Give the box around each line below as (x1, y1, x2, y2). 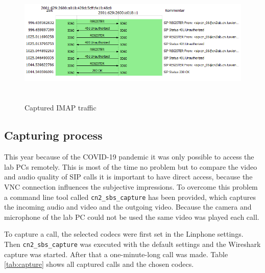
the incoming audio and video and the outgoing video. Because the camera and (4, 201, 252, 212)
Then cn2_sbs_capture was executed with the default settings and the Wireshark (4, 238, 261, 249)
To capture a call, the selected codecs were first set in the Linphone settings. (4, 229, 244, 239)
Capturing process (4, 127, 103, 143)
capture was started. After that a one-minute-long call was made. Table (4, 248, 228, 259)
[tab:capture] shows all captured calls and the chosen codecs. (4, 259, 194, 269)
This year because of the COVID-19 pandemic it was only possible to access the (4, 151, 254, 162)
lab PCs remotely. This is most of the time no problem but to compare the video (4, 161, 257, 172)
